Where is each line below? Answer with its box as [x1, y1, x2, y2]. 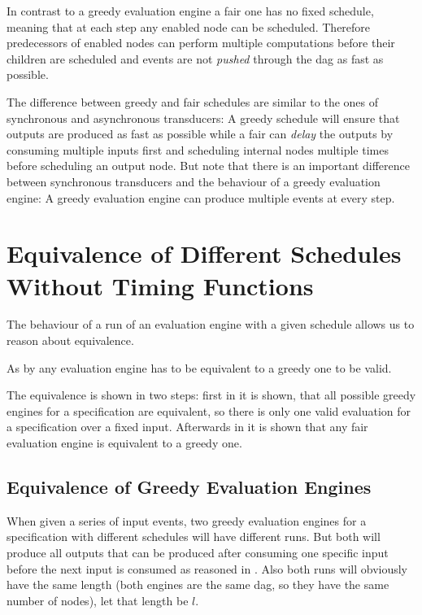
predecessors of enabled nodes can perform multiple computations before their [7, 34, 395, 51]
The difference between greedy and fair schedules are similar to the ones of [7, 93, 379, 110]
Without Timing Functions [7, 268, 314, 302]
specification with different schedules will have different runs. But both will [7, 528, 381, 545]
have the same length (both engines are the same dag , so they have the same [7, 576, 389, 593]
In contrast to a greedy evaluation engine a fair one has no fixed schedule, [7, 2, 374, 19]
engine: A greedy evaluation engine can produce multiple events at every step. [7, 189, 395, 206]
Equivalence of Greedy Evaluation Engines [7, 473, 372, 499]
